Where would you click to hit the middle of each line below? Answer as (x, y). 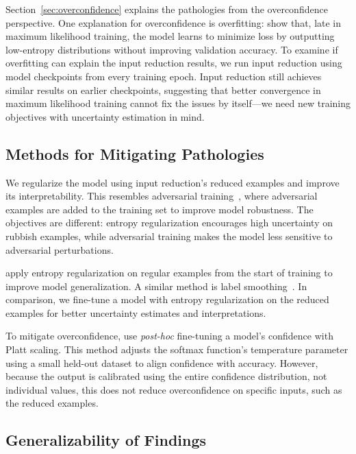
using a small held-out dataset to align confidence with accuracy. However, (162, 362)
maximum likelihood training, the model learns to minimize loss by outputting (170, 36)
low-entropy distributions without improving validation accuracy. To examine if (172, 49)
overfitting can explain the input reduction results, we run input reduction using (174, 63)
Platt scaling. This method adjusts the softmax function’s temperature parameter (177, 349)
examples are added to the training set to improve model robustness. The (160, 209)
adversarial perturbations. (60, 249)
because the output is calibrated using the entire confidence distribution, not (166, 376)
